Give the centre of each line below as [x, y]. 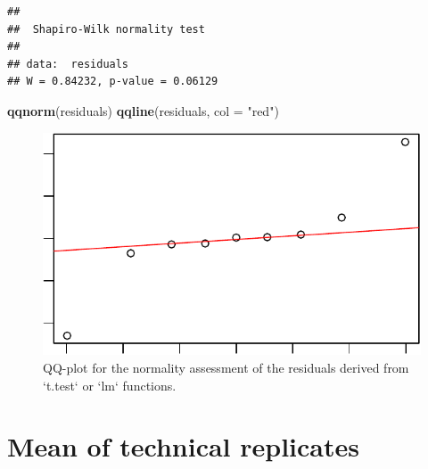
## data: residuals [68, 64]
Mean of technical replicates [183, 446]
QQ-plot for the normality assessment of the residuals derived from [226, 367]
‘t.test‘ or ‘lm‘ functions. [110, 385]
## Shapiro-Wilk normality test [106, 29]
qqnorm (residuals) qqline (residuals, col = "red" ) [143, 110]
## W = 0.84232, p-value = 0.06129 [113, 82]
